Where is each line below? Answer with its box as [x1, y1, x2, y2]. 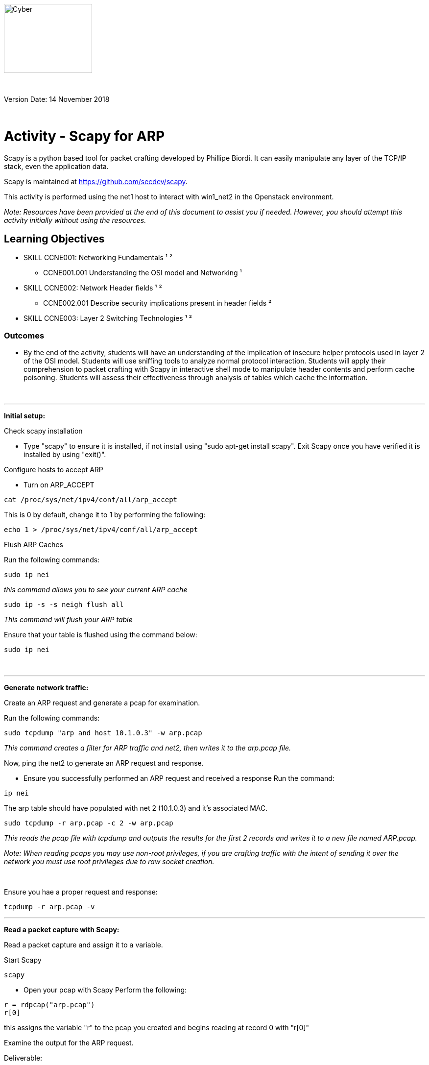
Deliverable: [4, 1054, 43, 1063]
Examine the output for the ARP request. [4, 1039, 134, 1047]
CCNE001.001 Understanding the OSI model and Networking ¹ [43, 268, 242, 277]
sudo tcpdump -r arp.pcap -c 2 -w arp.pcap [4, 819, 173, 827]
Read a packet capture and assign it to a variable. [4, 941, 163, 949]
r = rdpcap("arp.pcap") [4, 1001, 95, 1009]
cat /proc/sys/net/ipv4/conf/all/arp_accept [4, 496, 178, 504]
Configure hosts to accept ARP [4, 465, 103, 474]
